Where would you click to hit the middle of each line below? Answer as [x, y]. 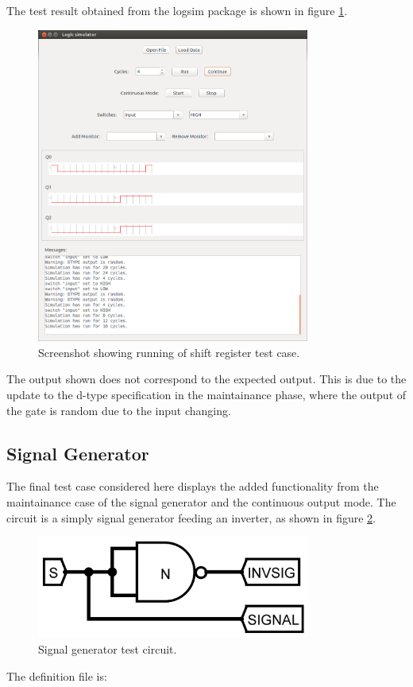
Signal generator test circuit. [108, 649]
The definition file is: [57, 675]
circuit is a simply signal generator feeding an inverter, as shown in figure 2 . [191, 517]
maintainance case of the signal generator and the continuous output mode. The [201, 502]
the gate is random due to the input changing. [119, 410]
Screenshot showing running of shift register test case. [169, 352]
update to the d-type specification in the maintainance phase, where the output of [206, 395]
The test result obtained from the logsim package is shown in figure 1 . [177, 10]
